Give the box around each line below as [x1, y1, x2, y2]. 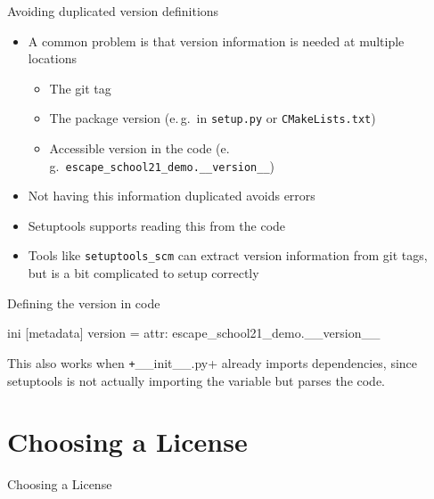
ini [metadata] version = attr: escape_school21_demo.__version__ [7, 323, 381, 342]
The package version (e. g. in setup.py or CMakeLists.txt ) [49, 109, 376, 127]
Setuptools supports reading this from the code [28, 216, 286, 234]
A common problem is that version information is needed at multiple [28, 31, 405, 50]
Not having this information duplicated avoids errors [28, 186, 315, 205]
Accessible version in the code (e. [49, 139, 230, 158]
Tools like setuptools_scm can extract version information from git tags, [28, 246, 428, 265]
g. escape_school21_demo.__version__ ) [49, 156, 275, 175]
